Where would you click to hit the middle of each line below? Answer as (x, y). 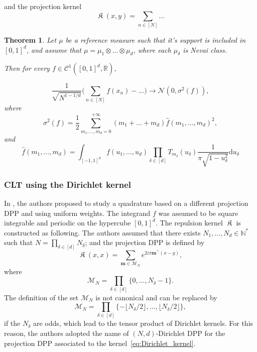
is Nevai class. (205, 49)
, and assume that (54, 49)
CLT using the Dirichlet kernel (68, 184)
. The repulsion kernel (189, 223)
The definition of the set (41, 297)
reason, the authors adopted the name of (67, 333)
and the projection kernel (43, 6)
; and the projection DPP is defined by (145, 242)
